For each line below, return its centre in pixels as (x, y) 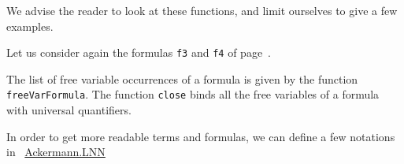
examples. (30, 26)
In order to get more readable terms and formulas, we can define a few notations (201, 136)
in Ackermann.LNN (56, 152)
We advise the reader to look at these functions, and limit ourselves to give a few (202, 10)
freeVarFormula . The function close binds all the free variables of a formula (193, 94)
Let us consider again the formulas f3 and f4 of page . (139, 52)
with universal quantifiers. (69, 110)
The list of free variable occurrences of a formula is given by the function (182, 78)
